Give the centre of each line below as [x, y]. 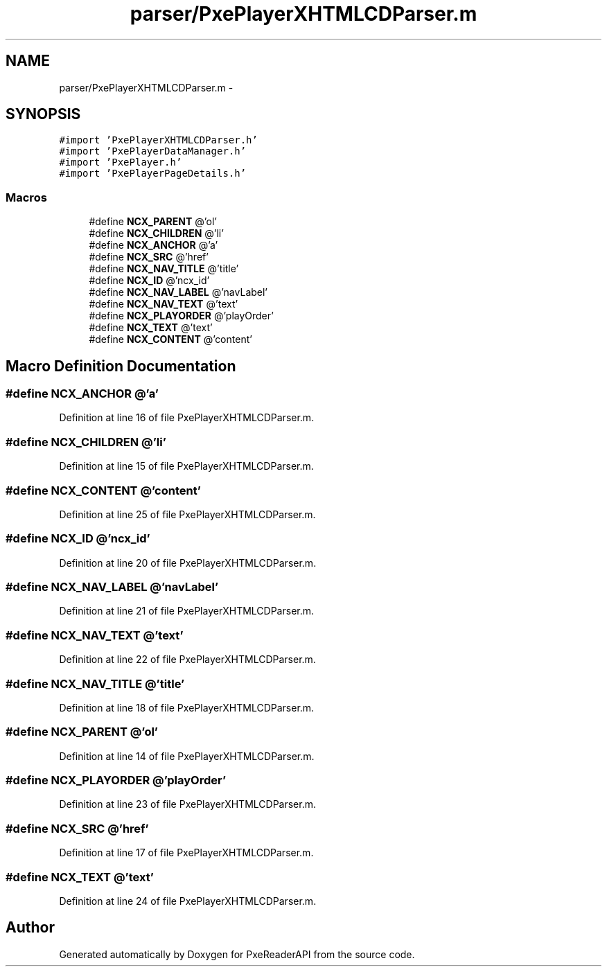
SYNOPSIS [43, 114]
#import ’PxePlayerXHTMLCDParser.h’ [158, 140]
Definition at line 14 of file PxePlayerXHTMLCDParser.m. [187, 756]
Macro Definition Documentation [121, 366]
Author [30, 928]
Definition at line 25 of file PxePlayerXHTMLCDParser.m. [187, 514]
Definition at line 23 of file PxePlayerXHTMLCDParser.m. [187, 804]
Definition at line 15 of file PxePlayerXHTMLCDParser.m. [186, 466]
